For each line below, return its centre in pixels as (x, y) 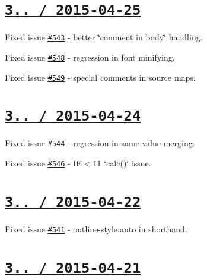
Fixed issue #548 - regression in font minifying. (90, 57)
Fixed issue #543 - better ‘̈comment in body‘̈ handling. (104, 37)
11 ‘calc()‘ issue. (122, 163)
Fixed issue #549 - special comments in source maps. (100, 77)
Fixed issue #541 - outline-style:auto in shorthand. (96, 229)
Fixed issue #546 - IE (43, 163)
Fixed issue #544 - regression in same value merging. (100, 143)
